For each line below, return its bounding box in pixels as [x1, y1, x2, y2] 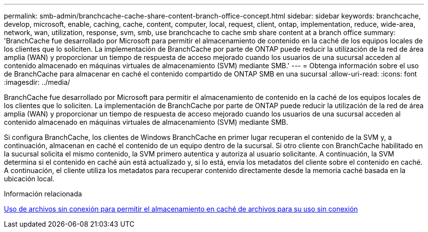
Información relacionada [4, 190, 82, 198]
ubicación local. [4, 174, 55, 183]
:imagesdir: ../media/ [4, 78, 70, 86]
